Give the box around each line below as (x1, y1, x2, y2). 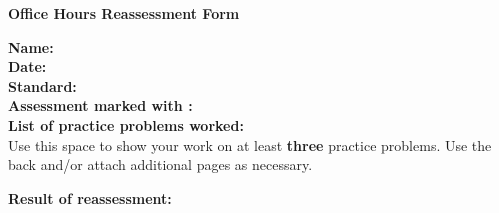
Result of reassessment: (8, 187, 172, 208)
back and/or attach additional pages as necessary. (8, 154, 313, 175)
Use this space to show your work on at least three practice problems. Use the (8, 134, 492, 155)
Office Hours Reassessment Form (8, 3, 240, 23)
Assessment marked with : (8, 95, 193, 116)
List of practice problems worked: (8, 114, 244, 135)
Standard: (8, 75, 77, 96)
